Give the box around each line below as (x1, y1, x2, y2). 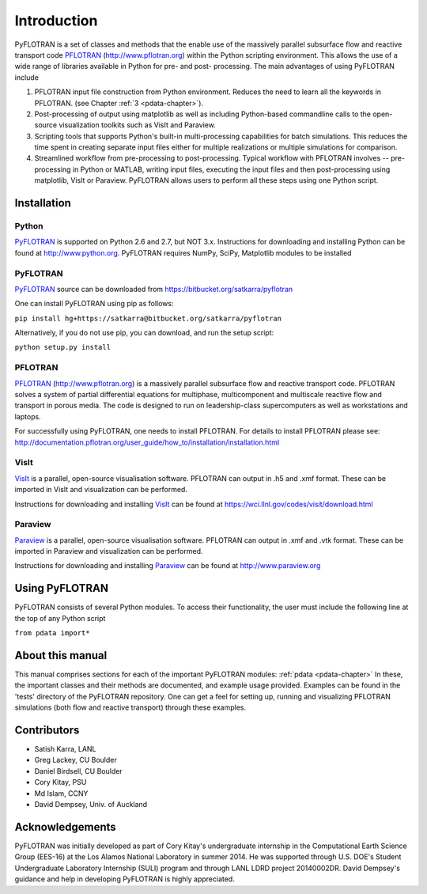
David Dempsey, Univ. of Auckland (34, 800, 148, 809)
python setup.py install (14, 343, 111, 352)
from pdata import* (14, 629, 90, 638)
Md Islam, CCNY (34, 788, 89, 798)
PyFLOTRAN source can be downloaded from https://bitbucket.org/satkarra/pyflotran (14, 284, 293, 294)
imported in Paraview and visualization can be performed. (14, 547, 203, 556)
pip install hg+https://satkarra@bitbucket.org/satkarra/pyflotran (14, 313, 282, 323)
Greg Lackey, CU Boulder (34, 756, 118, 765)
